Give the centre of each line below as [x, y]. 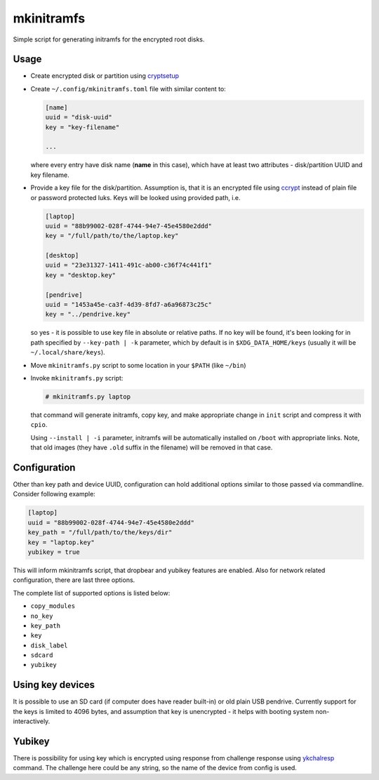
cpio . [39, 425]
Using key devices [54, 685]
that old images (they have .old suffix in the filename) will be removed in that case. [152, 448]
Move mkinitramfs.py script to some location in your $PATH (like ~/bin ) [138, 365]
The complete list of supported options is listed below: [92, 593]
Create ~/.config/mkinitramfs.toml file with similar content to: [128, 88]
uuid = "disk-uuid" [79, 117]
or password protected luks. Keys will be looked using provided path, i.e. [136, 197]
